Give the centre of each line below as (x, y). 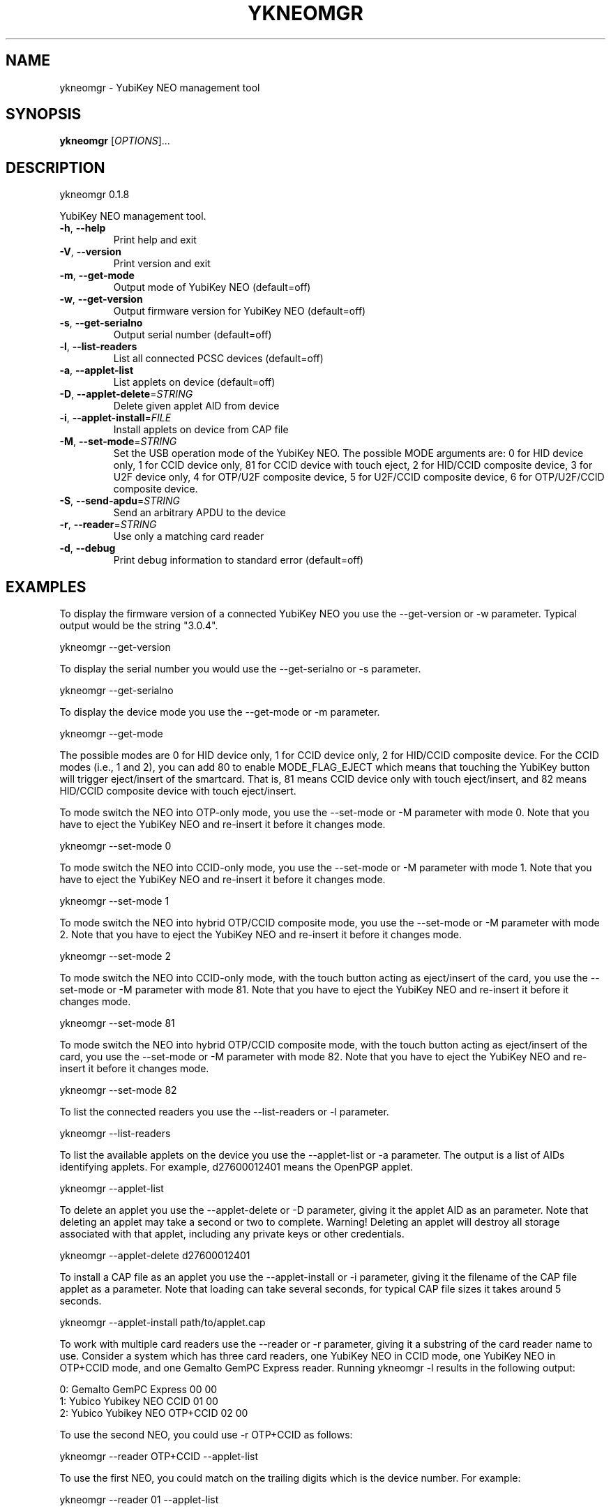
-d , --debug (88, 548)
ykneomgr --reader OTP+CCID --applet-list (159, 1457)
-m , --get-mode (97, 276)
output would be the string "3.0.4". (139, 626)
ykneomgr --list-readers (115, 1134)
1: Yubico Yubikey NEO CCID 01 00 (139, 1401)
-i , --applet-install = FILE (115, 418)
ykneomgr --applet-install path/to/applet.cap (163, 1323)
